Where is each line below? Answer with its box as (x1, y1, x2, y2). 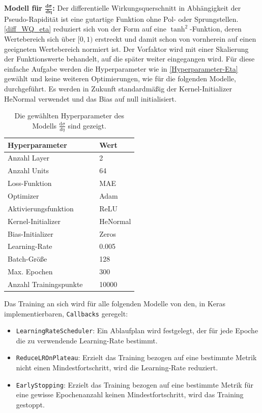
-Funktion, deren (190, 23, 242, 34)
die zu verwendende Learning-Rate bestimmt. (16, 335, 158, 345)
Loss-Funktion (8, 178, 52, 188)
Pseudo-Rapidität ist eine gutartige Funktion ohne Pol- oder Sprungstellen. (4, 13, 239, 24)
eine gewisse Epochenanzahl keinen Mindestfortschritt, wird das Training (16, 389, 244, 400)
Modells (32, 120, 57, 131)
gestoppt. (16, 399, 45, 409)
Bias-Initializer (8, 228, 53, 239)
